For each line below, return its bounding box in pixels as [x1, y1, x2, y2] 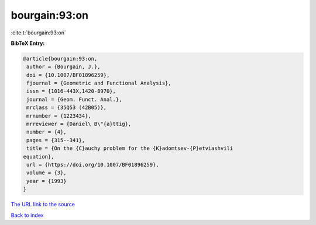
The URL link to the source [11, 201, 75, 208]
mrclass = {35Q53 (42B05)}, [26, 104, 107, 111]
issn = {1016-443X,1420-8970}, [26, 88, 116, 94]
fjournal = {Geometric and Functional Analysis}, [26, 80, 172, 87]
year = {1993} [26, 178, 67, 184]
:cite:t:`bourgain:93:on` [11, 29, 67, 36]
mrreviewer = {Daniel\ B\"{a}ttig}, [26, 121, 132, 128]
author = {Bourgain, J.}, [26, 64, 101, 70]
